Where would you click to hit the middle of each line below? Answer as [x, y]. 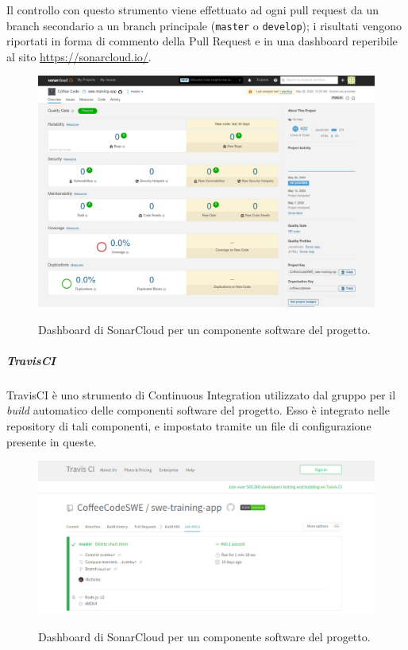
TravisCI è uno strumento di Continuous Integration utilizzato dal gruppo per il [201, 394]
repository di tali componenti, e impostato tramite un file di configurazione [189, 426]
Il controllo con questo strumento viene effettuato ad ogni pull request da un [192, 10]
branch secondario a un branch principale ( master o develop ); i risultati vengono [204, 25]
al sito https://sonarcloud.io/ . [79, 56]
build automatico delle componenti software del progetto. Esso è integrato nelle [198, 410]
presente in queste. [52, 441]
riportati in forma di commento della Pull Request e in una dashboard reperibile [202, 41]
